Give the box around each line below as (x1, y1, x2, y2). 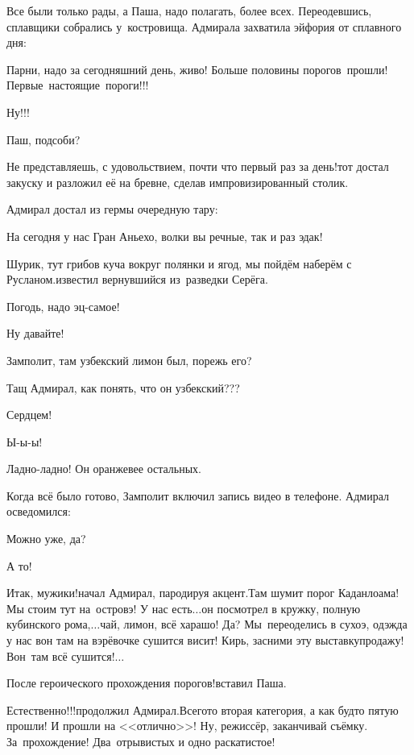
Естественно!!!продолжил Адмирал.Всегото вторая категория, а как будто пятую (6, 701, 399, 718)
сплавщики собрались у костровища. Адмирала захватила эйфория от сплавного (6, 18, 402, 35)
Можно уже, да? (6, 530, 86, 547)
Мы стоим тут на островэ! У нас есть (6, 599, 193, 616)
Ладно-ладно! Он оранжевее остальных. (6, 460, 201, 477)
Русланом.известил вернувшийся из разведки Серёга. (6, 271, 268, 288)
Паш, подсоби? (6, 131, 81, 147)
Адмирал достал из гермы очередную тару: (6, 201, 218, 218)
